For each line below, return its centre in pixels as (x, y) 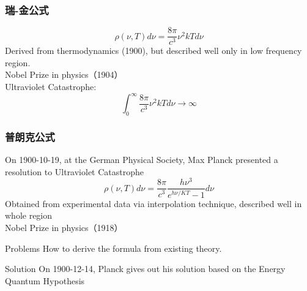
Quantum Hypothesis (45, 280)
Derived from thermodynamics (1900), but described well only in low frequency (153, 51)
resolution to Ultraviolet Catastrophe (75, 171)
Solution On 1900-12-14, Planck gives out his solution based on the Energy (145, 269)
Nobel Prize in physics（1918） (64, 228)
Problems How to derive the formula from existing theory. (113, 248)
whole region (29, 215)
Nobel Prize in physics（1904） (64, 74)
